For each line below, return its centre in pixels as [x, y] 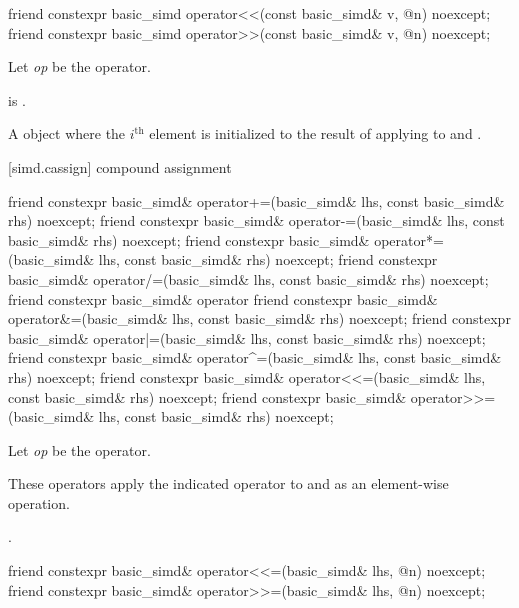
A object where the [67, 133]
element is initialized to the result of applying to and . [315, 133]
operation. [39, 502]
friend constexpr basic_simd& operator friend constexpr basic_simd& [223, 298]
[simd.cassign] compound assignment [120, 166]
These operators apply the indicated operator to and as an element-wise [228, 483]
